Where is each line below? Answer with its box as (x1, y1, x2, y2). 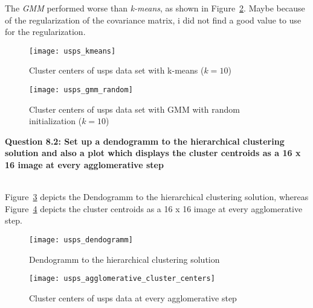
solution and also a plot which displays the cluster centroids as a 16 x (5, 146, 301, 159)
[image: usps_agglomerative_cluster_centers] (29, 274, 215, 283)
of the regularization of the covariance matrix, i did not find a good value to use (5, 13, 302, 26)
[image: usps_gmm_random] (29, 86, 133, 95)
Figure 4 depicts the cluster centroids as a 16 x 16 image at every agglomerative (5, 202, 303, 215)
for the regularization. (5, 25, 86, 38)
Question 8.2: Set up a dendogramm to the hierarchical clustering (5, 134, 285, 147)
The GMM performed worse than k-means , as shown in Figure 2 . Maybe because (5, 2, 305, 14)
